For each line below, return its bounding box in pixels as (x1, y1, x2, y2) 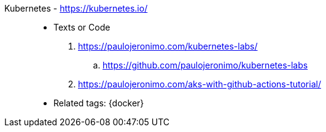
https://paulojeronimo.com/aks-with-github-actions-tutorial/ (78, 79, 321, 89)
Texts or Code (53, 22, 111, 32)
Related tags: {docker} (53, 98, 144, 108)
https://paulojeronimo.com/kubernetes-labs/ (78, 41, 258, 51)
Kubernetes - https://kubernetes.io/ (4, 3, 148, 13)
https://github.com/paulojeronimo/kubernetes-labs (103, 60, 308, 70)
